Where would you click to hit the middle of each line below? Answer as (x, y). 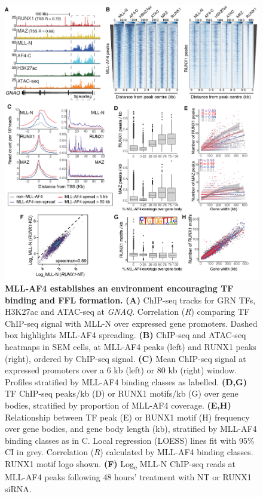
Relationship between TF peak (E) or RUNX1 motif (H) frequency (127, 417)
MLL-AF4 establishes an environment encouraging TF (119, 288)
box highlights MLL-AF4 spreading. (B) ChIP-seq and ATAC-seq (126, 335)
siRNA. (18, 488)
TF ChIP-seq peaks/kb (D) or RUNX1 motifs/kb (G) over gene (122, 393)
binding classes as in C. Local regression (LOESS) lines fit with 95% (130, 440)
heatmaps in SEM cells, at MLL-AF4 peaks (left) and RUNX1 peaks (131, 346)
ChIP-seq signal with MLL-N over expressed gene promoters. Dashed (131, 323)
